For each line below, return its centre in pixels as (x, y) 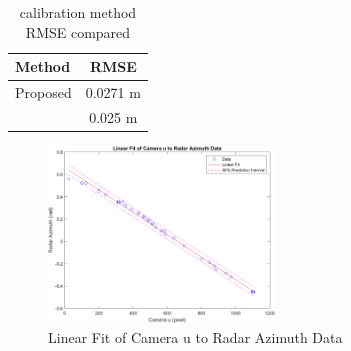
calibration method (78, 12)
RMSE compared (78, 31)
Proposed (43, 92)
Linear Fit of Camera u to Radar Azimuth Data (195, 336)
